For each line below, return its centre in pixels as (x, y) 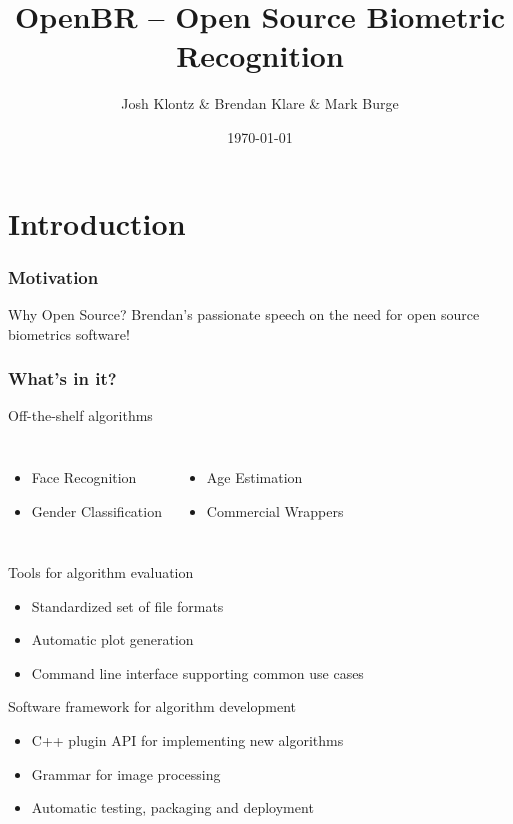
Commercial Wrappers (275, 510)
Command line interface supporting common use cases (197, 672)
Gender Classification (96, 510)
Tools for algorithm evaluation (101, 572)
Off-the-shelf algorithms (80, 415)
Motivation (53, 276)
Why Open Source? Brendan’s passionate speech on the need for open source (244, 313)
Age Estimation (254, 476)
